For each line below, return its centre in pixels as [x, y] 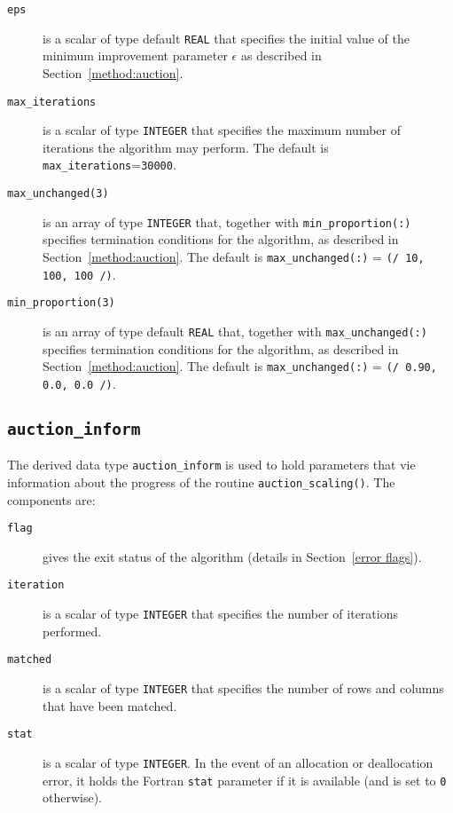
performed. [72, 631]
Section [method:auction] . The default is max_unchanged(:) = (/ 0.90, [240, 366]
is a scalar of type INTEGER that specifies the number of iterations [220, 614]
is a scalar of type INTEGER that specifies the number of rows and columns [243, 688]
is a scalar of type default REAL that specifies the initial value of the [226, 38]
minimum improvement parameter [135, 55]
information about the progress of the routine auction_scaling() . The [201, 481]
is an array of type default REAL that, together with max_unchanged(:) [235, 331]
